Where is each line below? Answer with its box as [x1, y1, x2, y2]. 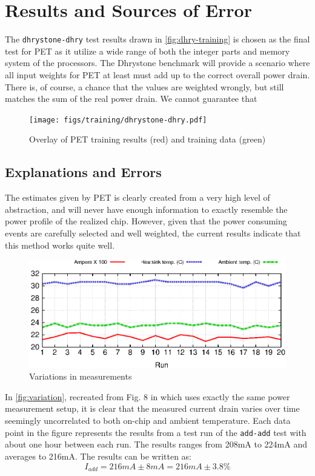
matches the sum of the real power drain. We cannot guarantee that [5, 92, 257, 105]
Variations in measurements [29, 370, 132, 383]
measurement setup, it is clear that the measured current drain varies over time [5, 402, 300, 415]
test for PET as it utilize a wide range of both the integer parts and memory [5, 44, 290, 57]
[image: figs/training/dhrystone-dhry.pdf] [29, 115, 207, 124]
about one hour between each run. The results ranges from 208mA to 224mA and [5, 438, 307, 451]
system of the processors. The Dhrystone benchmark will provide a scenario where [5, 56, 310, 69]
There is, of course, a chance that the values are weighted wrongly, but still [5, 80, 284, 93]
